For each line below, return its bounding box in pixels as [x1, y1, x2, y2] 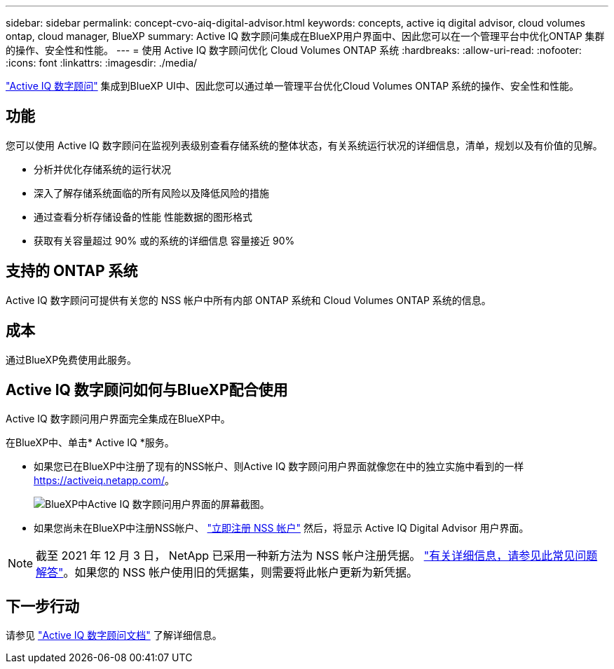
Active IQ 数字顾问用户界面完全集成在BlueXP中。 [6, 413, 231, 425]
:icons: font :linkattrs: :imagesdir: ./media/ [6, 57, 198, 69]
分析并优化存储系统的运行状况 [34, 163, 171, 175]
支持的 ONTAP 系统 [6, 262, 138, 280]
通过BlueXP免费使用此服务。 [6, 353, 137, 366]
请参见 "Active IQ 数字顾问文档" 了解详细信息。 [6, 629, 222, 642]
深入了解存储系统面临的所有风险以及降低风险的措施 [34, 186, 269, 199]
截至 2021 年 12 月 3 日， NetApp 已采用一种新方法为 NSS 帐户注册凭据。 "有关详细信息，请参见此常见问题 [36, 549, 598, 563]
